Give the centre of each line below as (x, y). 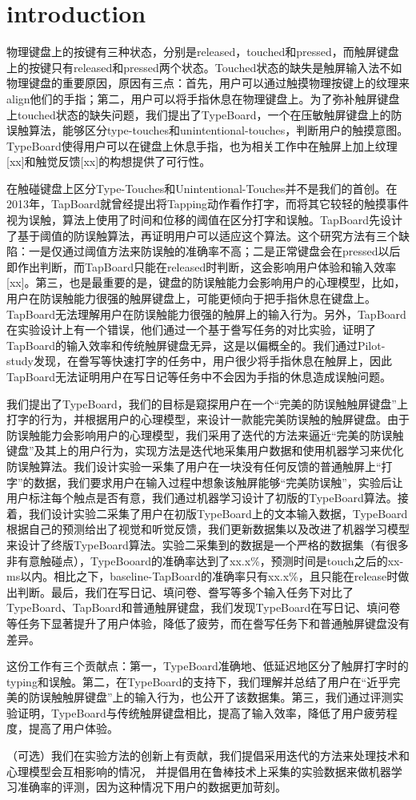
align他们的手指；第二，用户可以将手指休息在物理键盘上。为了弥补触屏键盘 (203, 98)
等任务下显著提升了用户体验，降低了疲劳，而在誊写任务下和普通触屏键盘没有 (208, 623)
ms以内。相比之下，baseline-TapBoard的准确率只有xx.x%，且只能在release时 (202, 576)
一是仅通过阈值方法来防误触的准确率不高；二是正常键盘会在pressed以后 (214, 251)
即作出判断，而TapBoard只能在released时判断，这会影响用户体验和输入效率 (202, 266)
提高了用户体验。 (73, 728)
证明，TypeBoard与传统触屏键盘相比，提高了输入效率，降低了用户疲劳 (202, 712)
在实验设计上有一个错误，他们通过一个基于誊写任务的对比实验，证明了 (191, 330)
